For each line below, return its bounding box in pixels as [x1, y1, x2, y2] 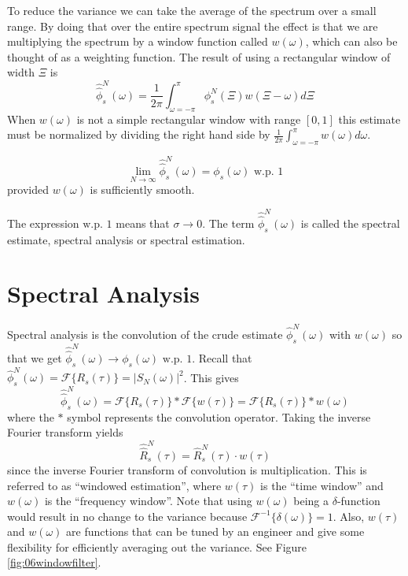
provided [7, 181, 49, 198]
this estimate [338, 110, 401, 127]
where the [7, 408, 54, 425]
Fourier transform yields [7, 424, 123, 440]
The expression [7, 214, 79, 231]
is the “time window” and [260, 477, 384, 493]
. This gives [183, 369, 239, 385]
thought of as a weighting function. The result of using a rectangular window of [7, 48, 391, 65]
